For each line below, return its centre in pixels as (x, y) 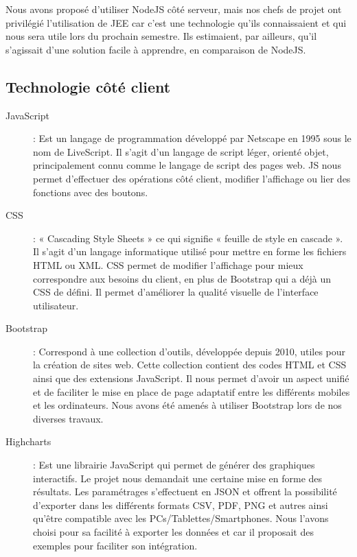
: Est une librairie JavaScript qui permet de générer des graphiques (174, 465)
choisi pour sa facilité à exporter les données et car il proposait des (173, 532)
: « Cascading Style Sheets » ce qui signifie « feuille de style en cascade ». (188, 238)
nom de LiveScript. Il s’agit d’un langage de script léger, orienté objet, (181, 151)
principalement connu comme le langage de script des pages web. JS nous (187, 165)
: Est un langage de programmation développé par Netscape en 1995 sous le (192, 138)
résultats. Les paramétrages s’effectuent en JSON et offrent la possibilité (185, 491)
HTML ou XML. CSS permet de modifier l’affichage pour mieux (168, 264)
